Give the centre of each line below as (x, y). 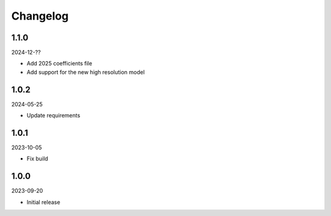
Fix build (37, 158)
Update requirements (54, 116)
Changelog (40, 16)
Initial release (44, 202)
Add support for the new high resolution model (86, 72)
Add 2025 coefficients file (59, 64)
